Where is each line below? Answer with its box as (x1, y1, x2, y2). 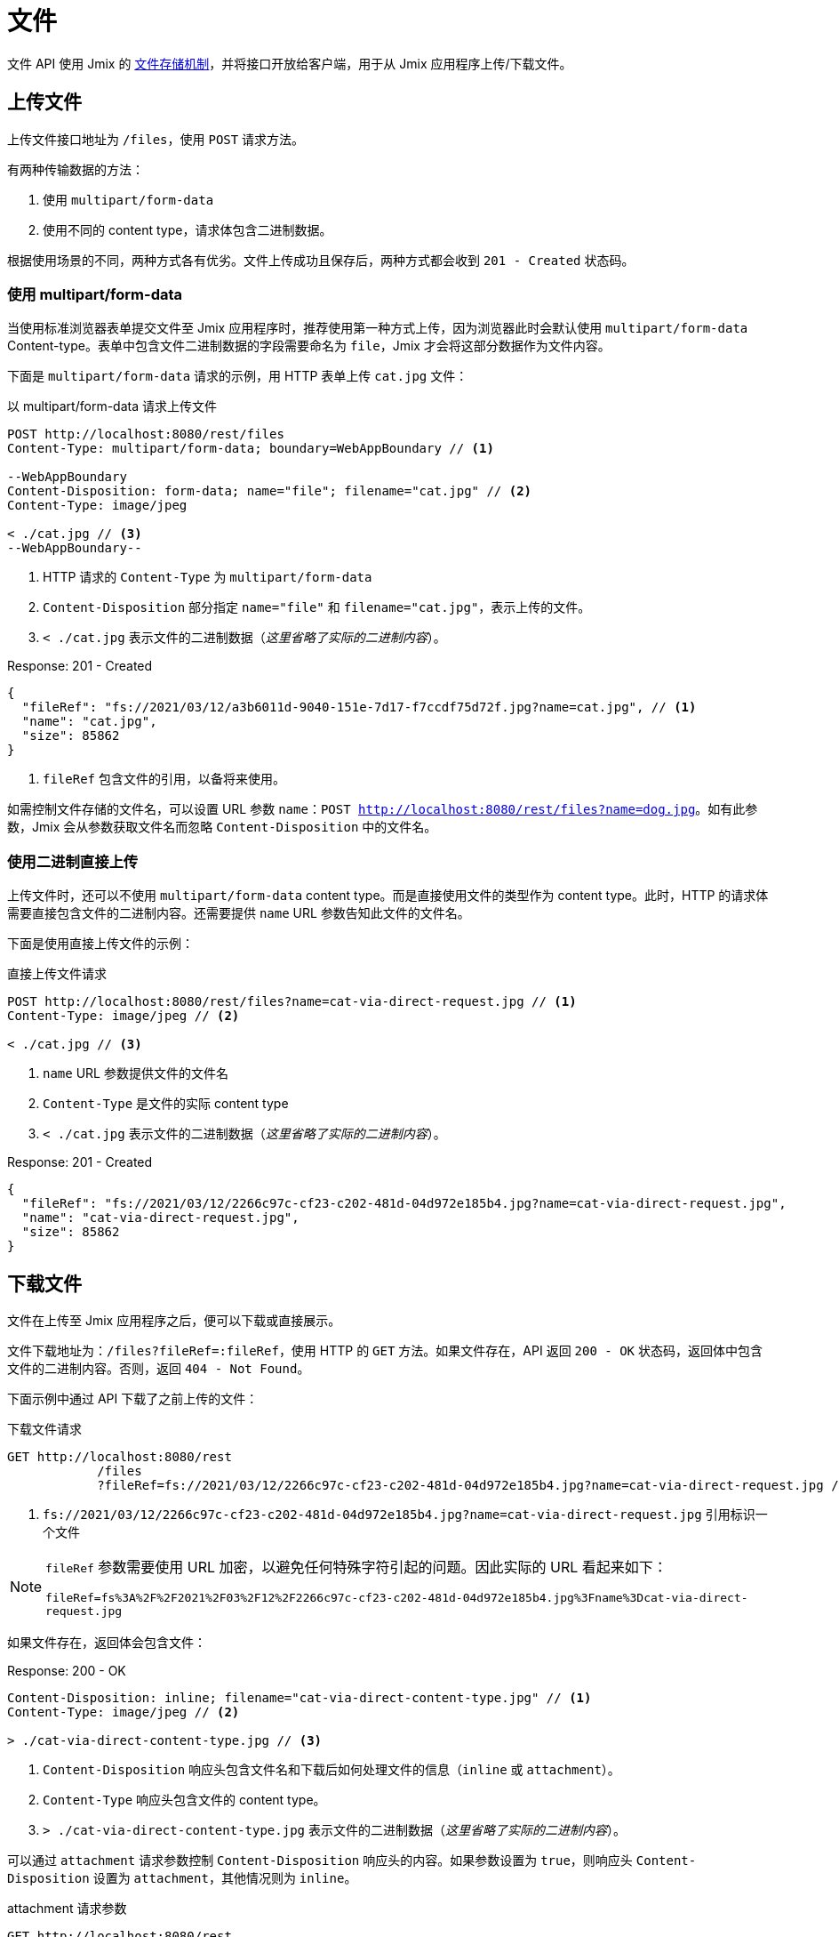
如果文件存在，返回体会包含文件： (7, 1634, 206, 1650)
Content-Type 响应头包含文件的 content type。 (43, 1791, 326, 1807)
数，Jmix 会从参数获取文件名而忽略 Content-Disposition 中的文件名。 (7, 819, 437, 835)
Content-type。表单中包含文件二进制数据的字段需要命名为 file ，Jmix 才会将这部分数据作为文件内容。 (7, 338, 611, 354)
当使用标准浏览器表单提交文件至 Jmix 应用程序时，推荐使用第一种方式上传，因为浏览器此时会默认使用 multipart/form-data (7, 320, 748, 336)
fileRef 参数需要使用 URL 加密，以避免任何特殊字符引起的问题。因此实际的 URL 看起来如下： (45, 1557, 667, 1576)
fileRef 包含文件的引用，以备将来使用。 (43, 771, 285, 787)
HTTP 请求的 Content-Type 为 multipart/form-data (43, 569, 372, 585)
